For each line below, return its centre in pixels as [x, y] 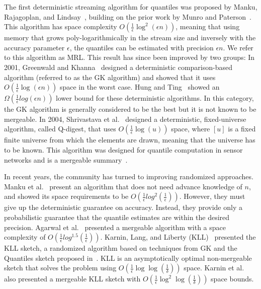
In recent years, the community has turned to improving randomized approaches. [129, 176]
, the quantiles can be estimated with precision [142, 47]
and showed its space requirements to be [66, 196]
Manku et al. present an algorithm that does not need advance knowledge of [123, 186]
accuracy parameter [34, 47]
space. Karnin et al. [214, 268]
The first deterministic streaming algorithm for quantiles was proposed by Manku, [131, 7]
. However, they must [212, 196]
